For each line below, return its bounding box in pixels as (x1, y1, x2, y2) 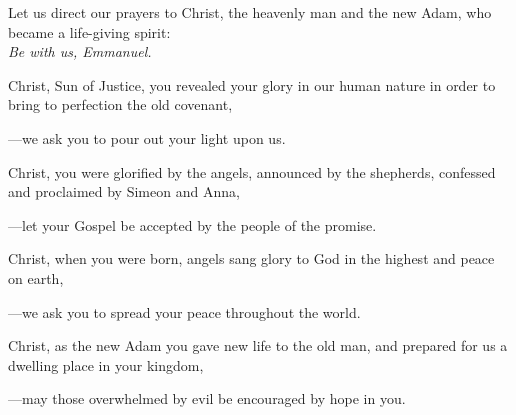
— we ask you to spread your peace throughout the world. (8, 301, 361, 322)
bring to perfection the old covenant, (8, 94, 233, 115)
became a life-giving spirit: (8, 21, 171, 42)
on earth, (8, 267, 64, 288)
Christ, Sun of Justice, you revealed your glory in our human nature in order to (8, 74, 496, 95)
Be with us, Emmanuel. (8, 41, 152, 62)
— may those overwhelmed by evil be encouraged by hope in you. (8, 388, 406, 409)
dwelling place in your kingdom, (8, 354, 204, 375)
